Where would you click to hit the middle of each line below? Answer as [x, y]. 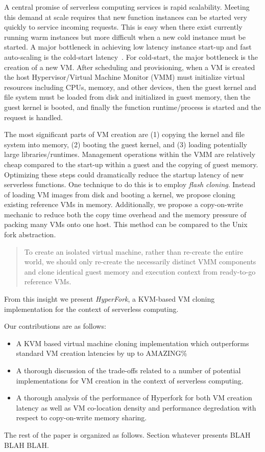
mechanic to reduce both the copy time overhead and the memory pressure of [125, 214]
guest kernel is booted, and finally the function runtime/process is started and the [133, 107]
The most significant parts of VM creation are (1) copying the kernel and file [124, 134]
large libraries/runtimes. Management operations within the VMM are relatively [130, 154]
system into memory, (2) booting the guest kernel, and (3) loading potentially [126, 144]
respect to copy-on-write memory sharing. [81, 417]
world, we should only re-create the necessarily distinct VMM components [140, 262]
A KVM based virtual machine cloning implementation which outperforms [132, 343]
